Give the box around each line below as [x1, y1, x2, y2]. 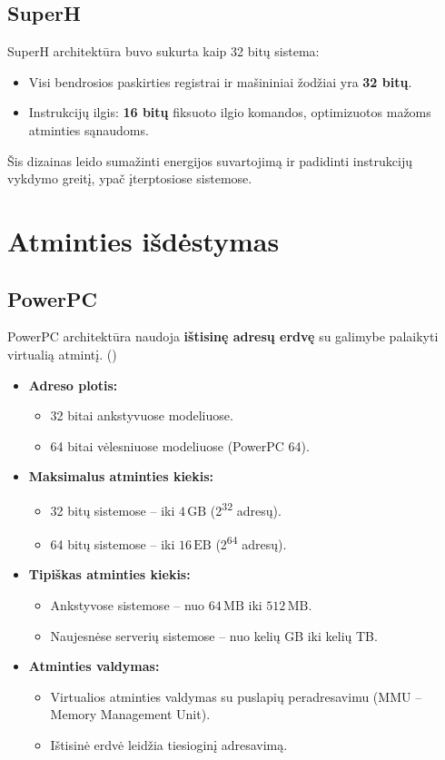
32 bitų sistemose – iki [50, 500, 175, 519]
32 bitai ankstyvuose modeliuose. [50, 406, 233, 425]
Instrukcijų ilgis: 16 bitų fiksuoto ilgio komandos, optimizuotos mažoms [28, 103, 431, 122]
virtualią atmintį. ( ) [7, 344, 117, 363]
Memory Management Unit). [50, 705, 211, 724]
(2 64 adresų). [215, 532, 287, 553]
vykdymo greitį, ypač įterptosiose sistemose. [7, 169, 252, 188]
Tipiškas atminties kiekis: [28, 565, 191, 584]
